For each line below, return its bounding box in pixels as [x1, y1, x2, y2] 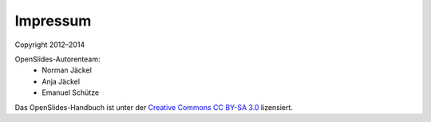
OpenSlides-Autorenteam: [14, 54, 101, 64]
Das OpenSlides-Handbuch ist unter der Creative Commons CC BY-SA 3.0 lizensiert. [14, 102, 293, 112]
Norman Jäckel [42, 65, 92, 75]
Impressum [14, 12, 92, 30]
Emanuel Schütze [42, 88, 100, 97]
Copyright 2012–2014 [14, 40, 85, 49]
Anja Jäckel [42, 77, 80, 86]
